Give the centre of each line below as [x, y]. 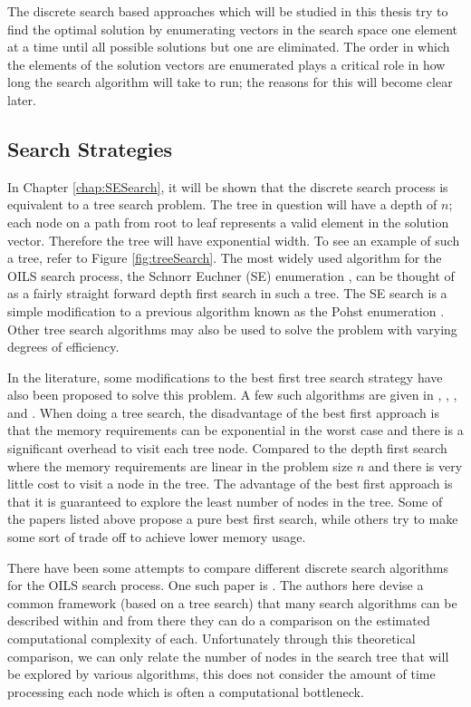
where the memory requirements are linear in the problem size [180, 465]
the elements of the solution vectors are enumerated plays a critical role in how [226, 64]
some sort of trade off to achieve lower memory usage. [157, 537]
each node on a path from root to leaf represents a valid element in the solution [228, 222]
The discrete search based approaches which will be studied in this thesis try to [228, 11]
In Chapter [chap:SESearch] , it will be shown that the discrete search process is [228, 186]
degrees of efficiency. [63, 347]
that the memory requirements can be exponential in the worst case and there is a [235, 430]
